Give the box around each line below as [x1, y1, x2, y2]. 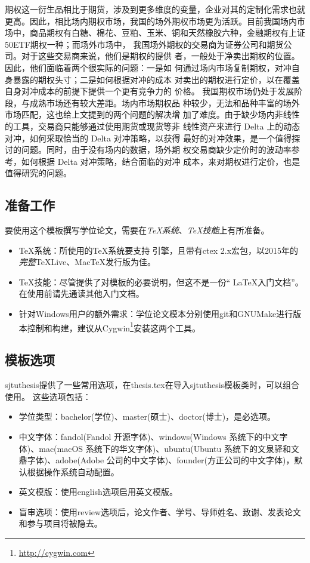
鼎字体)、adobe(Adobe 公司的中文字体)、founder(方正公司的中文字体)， [18, 454, 294, 466]
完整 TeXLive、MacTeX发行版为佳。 [18, 256, 156, 268]
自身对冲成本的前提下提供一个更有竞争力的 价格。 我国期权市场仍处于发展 [5, 85, 294, 97]
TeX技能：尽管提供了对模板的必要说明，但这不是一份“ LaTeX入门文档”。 [18, 275, 303, 288]
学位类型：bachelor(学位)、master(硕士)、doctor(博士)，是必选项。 [18, 410, 276, 423]
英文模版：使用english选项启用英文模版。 [18, 485, 178, 498]
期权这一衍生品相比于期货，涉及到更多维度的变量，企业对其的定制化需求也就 [5, 3, 305, 15]
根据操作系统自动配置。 [27, 465, 119, 478]
